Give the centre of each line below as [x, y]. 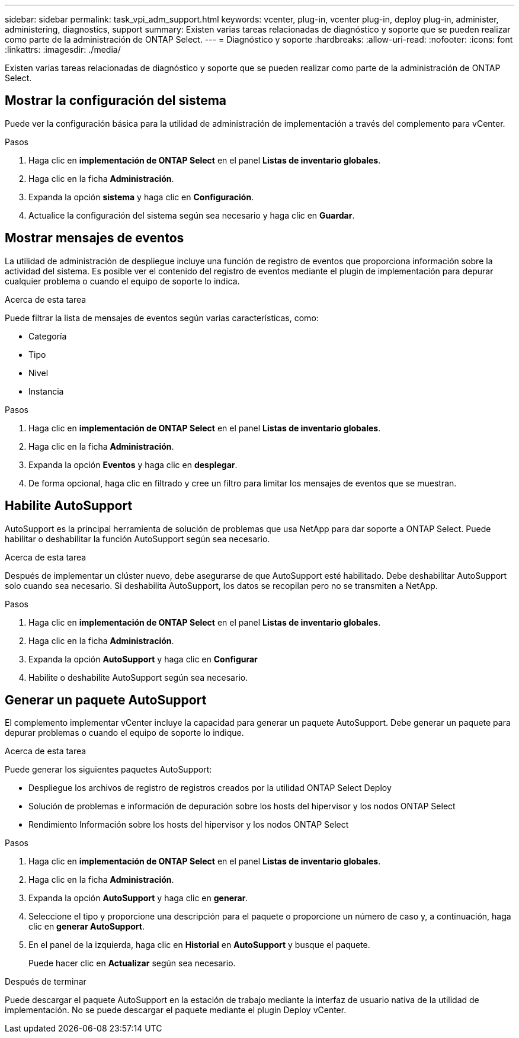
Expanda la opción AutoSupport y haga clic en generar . [138, 898]
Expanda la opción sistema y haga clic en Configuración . [141, 197]
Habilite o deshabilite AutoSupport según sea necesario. [138, 677]
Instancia [46, 391]
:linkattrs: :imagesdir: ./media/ [63, 49]
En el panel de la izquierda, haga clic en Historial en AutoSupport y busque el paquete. [199, 945]
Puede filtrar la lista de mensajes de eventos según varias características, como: [162, 318]
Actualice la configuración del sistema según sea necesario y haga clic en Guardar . [192, 215]
